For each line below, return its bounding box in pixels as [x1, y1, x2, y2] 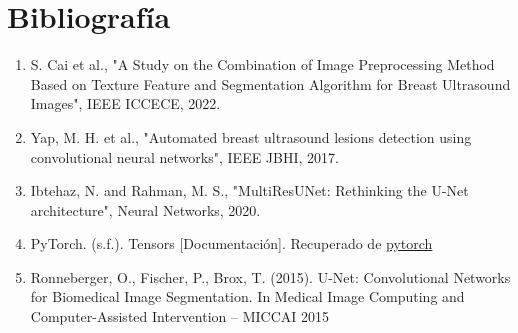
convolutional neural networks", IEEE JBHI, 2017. [30, 146, 339, 167]
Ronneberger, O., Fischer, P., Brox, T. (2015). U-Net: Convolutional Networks [30, 266, 511, 287]
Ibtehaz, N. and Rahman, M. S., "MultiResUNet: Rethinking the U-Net [30, 180, 469, 201]
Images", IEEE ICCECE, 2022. [30, 93, 221, 114]
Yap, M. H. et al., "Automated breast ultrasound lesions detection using [30, 126, 472, 147]
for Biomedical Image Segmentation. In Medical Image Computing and [30, 286, 465, 307]
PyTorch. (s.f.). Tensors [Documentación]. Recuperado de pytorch [30, 233, 433, 254]
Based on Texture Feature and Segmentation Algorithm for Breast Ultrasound [30, 73, 511, 94]
